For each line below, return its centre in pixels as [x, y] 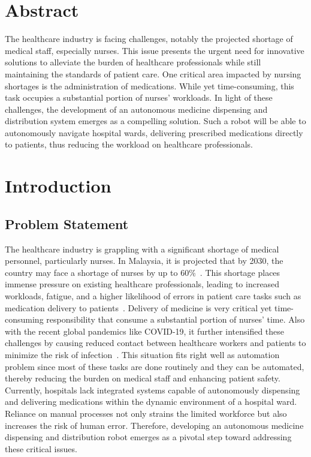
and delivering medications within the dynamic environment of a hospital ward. [151, 402]
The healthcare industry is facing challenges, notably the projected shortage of [149, 39]
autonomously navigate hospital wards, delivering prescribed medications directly [154, 132]
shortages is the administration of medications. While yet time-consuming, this [150, 85]
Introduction [58, 186]
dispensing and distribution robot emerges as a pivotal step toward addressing [148, 437]
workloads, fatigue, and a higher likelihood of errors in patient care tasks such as [153, 296]
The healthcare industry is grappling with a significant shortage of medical [142, 249]
